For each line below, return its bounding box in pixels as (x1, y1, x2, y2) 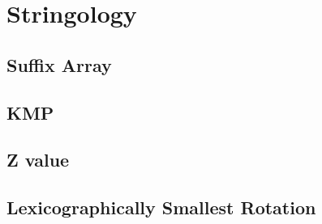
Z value (6, 147, 70, 172)
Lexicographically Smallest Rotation (6, 195, 316, 220)
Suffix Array (6, 52, 112, 77)
